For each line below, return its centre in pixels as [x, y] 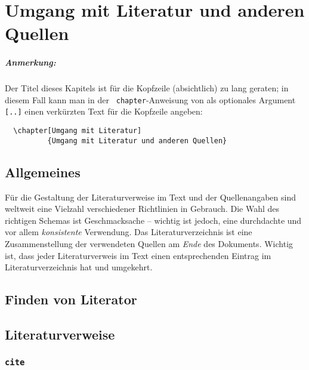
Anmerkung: [30, 62]
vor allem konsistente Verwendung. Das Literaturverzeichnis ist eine [129, 232]
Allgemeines [43, 172]
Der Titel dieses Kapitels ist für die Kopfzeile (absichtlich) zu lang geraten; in [147, 88]
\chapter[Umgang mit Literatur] [78, 131]
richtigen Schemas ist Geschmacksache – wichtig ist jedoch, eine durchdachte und [153, 220]
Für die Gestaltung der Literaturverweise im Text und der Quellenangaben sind [150, 197]
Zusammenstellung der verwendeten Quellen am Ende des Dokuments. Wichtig [149, 243]
